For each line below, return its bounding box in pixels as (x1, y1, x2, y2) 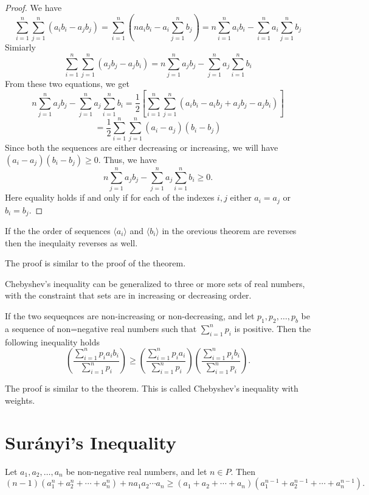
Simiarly (5, 41, 36, 54)
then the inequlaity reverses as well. (5, 236, 138, 249)
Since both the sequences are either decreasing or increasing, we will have (5, 141, 278, 154)
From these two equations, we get (5, 77, 129, 90)
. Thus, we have (98, 153, 157, 165)
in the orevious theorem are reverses (162, 224, 297, 237)
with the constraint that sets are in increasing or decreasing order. (5, 289, 252, 302)
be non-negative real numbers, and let (66, 465, 207, 477)
